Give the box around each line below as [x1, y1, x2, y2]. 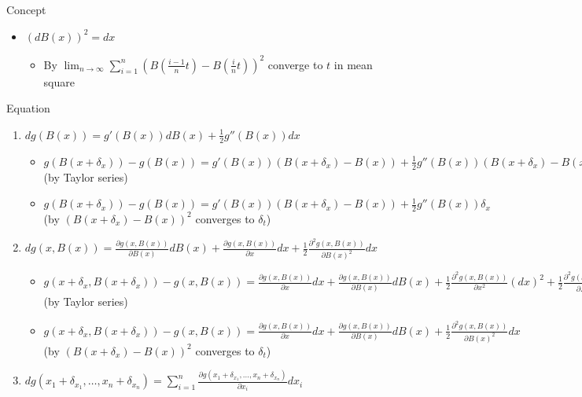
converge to [267, 56, 323, 72]
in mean [333, 56, 373, 72]
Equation [6, 100, 50, 116]
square [43, 73, 75, 90]
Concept [6, 2, 46, 17]
